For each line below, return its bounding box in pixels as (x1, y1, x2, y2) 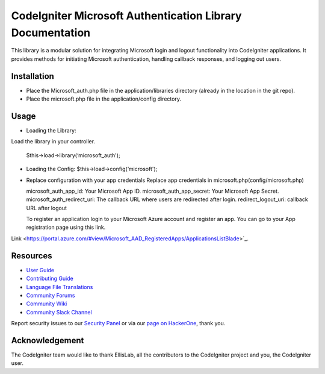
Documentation (11, 26, 91, 39)
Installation (11, 71, 54, 81)
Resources (11, 251, 52, 261)
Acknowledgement (11, 335, 84, 346)
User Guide (26, 266, 55, 273)
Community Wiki (26, 300, 67, 307)
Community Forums (26, 291, 75, 299)
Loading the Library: (26, 126, 76, 134)
